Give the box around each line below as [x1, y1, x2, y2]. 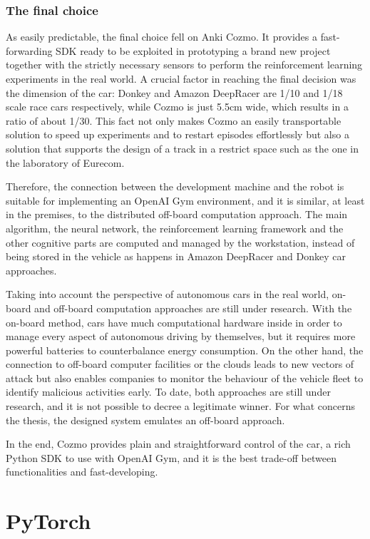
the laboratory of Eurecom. [6, 155, 125, 170]
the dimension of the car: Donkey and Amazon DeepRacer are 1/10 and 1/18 [6, 85, 343, 100]
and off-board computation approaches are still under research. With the [34, 300, 352, 315]
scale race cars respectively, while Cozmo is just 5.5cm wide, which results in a [6, 99, 349, 114]
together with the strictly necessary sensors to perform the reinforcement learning [6, 57, 363, 72]
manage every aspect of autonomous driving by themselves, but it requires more [6, 329, 356, 344]
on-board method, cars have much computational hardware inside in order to [6, 314, 342, 329]
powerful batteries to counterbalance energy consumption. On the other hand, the [6, 342, 364, 357]
